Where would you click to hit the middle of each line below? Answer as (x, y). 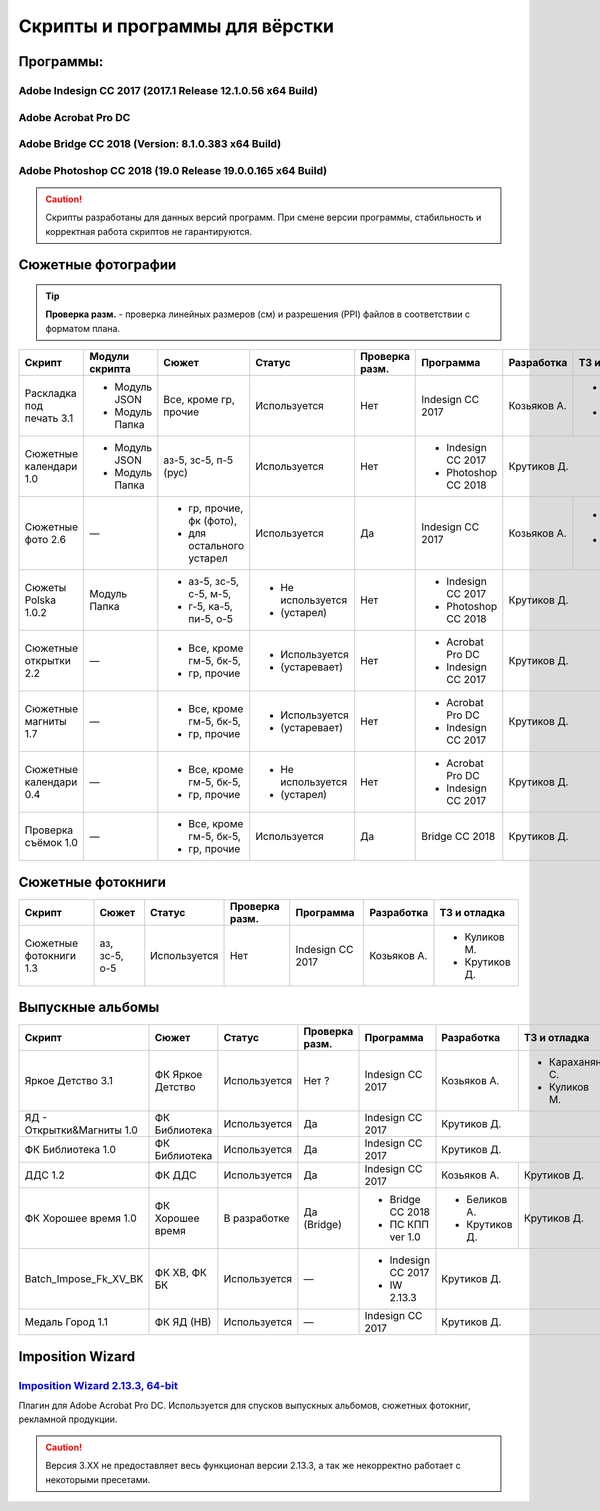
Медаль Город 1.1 (66, 1322)
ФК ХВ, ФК (180, 1273)
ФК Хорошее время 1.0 (80, 1218)
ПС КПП (409, 1225)
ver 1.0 (405, 1237)
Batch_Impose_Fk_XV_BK (84, 1279)
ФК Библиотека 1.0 (70, 1150)
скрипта (110, 369)
